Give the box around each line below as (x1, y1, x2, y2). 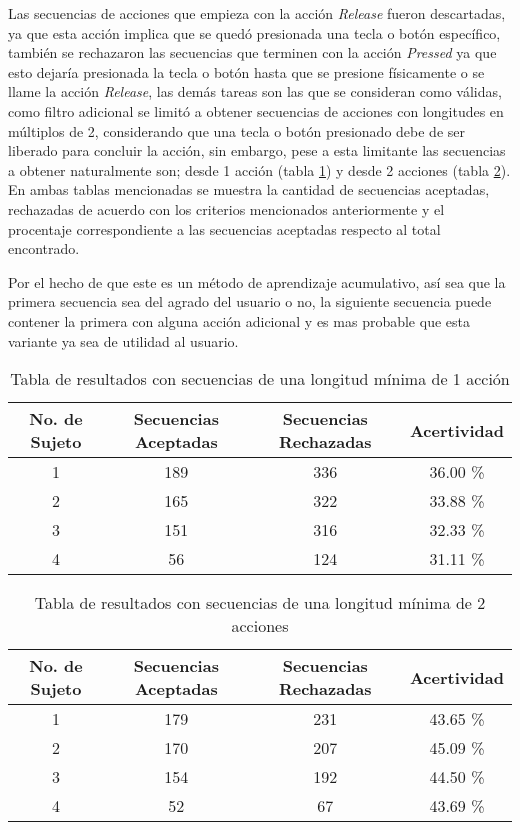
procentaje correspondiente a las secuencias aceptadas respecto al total (8, 218, 441, 239)
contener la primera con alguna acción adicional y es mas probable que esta (8, 310, 470, 331)
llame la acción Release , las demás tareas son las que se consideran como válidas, (8, 81, 502, 102)
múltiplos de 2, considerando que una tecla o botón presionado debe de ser (8, 120, 465, 141)
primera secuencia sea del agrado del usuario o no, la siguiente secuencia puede (8, 291, 492, 312)
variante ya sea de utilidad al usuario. (8, 330, 239, 351)
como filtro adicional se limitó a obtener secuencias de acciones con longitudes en (8, 100, 504, 121)
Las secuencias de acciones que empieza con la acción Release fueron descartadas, (8, 3, 506, 23)
